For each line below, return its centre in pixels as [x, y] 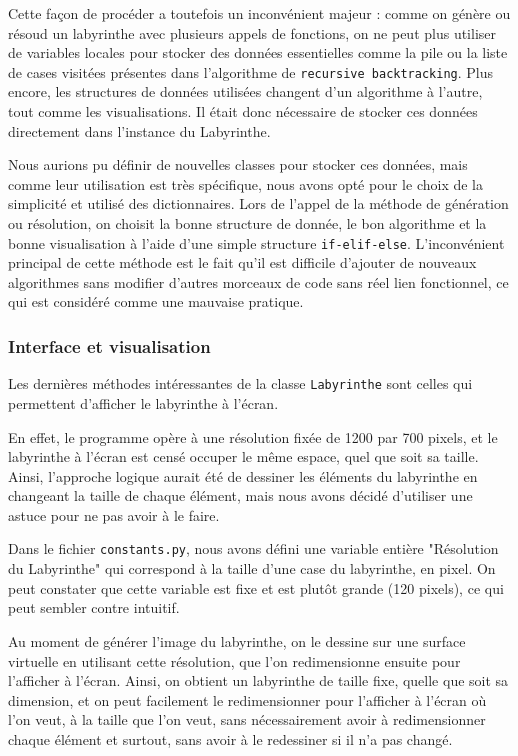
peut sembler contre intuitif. [94, 607]
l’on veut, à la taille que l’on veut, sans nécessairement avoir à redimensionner [247, 719]
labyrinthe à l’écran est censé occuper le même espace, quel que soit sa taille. [243, 456]
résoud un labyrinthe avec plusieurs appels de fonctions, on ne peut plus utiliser [252, 32]
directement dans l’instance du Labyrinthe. [139, 130]
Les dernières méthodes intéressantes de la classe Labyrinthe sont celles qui [240, 383]
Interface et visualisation [109, 345]
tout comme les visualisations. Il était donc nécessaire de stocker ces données [243, 111]
